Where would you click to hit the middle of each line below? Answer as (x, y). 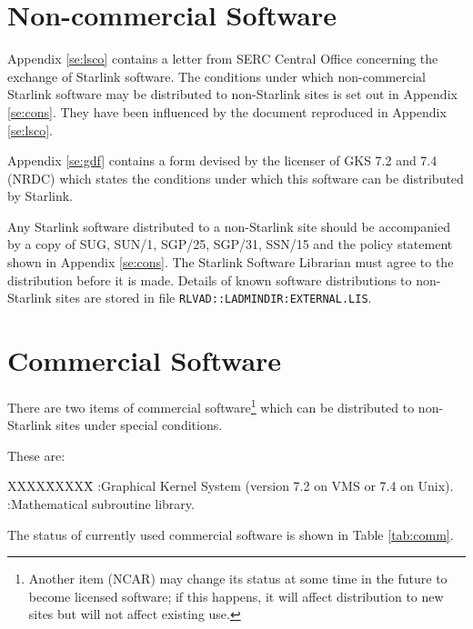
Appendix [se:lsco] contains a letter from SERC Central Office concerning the (223, 59)
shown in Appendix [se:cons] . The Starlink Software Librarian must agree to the (231, 262)
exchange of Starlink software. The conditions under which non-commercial (216, 76)
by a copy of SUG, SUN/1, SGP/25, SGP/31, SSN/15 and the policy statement (230, 244)
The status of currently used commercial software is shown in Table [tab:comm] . (231, 534)
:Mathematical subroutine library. (101, 504)
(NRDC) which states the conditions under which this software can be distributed (236, 178)
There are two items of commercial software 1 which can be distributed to (211, 406)
